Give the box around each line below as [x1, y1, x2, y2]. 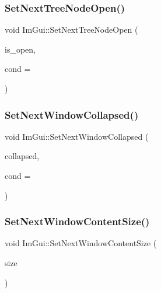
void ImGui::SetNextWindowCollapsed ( [5, 130, 149, 142]
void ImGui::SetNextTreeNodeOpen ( [5, 23, 138, 36]
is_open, [5, 43, 36, 55]
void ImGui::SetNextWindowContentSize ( [5, 237, 157, 249]
